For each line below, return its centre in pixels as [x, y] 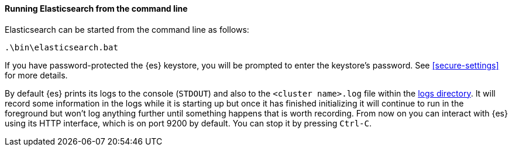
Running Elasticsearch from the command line [96, 8]
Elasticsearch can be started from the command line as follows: [127, 29]
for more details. [36, 75]
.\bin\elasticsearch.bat [61, 47]
